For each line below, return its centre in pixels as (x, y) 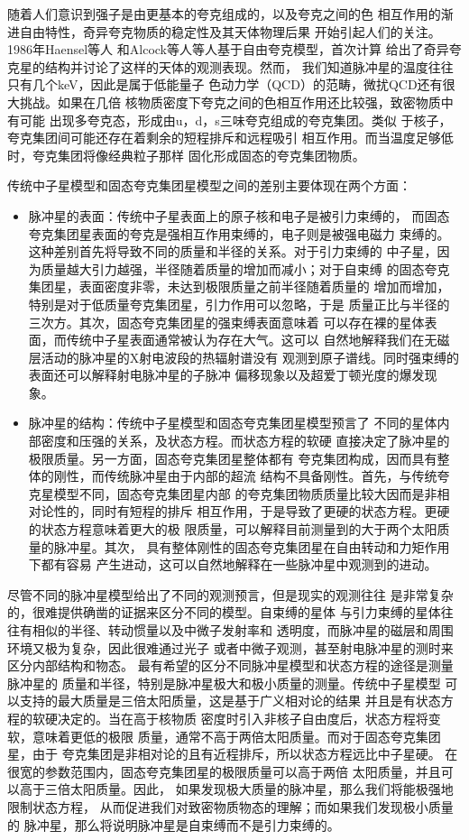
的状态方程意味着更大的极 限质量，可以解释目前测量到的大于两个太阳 (233, 529)
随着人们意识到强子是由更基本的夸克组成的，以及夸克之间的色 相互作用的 (224, 14)
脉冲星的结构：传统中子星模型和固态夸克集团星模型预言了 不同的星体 (233, 423)
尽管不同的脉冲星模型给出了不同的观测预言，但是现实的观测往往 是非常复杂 (230, 594)
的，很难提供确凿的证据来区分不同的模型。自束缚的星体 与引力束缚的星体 (224, 612)
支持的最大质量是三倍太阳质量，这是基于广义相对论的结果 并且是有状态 (230, 701)
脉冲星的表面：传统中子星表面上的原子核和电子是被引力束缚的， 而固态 (239, 215)
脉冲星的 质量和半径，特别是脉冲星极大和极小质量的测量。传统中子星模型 (224, 683)
